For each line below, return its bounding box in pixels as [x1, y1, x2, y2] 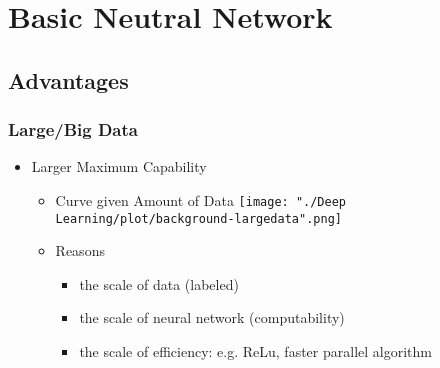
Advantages [8, 64, 129, 95]
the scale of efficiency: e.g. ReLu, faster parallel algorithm [79, 341, 432, 362]
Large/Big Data [8, 117, 138, 142]
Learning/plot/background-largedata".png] [55, 211, 342, 226]
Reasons [55, 240, 105, 261]
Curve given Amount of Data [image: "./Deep [55, 189, 346, 210]
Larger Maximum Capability [31, 156, 207, 177]
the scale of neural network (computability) [79, 307, 345, 328]
